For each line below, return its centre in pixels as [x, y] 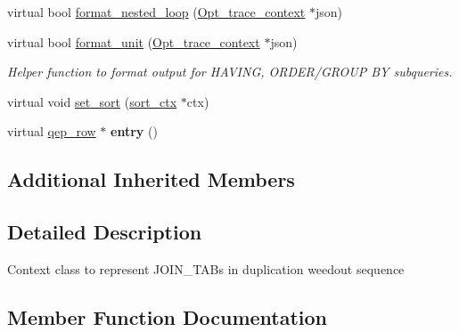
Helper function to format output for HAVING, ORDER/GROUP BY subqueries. [230, 72]
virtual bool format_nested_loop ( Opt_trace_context [156, 12]
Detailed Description [105, 232]
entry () [134, 131]
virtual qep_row [52, 131]
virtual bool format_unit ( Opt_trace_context [134, 41]
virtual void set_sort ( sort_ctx [92, 101]
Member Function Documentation [168, 316]
